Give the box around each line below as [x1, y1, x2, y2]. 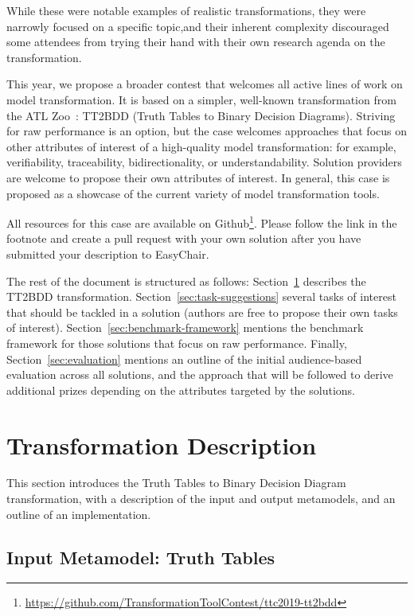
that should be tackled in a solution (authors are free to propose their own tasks [6, 303, 398, 320]
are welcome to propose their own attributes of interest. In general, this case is [6, 169, 390, 185]
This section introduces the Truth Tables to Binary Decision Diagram [6, 474, 346, 491]
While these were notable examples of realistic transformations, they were [6, 2, 366, 18]
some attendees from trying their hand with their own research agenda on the [6, 33, 385, 50]
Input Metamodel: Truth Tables [6, 544, 275, 569]
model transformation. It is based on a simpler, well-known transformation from [6, 91, 396, 107]
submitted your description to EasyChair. [6, 245, 209, 262]
